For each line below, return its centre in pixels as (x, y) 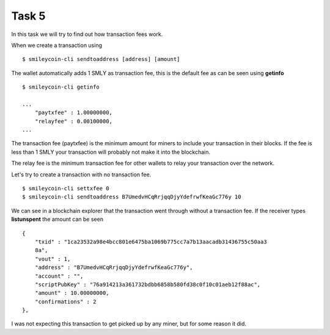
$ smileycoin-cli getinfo (61, 87)
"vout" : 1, (53, 259)
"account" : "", (59, 276)
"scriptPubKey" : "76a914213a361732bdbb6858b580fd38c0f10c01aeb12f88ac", (148, 284)
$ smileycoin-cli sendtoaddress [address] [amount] (101, 59)
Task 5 (28, 16)
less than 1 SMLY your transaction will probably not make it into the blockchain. (111, 152)
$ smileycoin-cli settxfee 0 (66, 189)
